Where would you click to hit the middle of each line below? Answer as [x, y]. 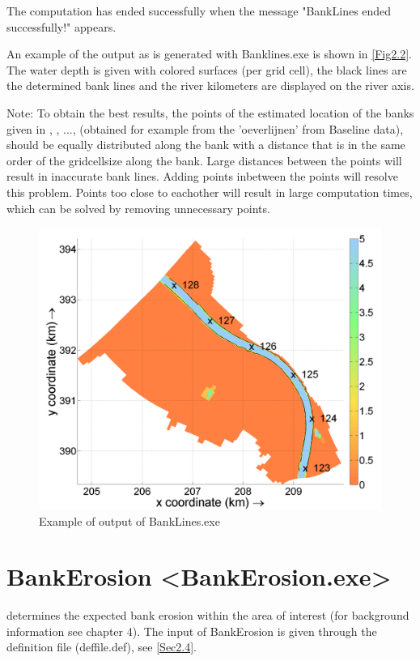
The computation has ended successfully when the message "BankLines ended [199, 11]
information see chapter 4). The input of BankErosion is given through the [192, 631]
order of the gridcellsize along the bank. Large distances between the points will [204, 160]
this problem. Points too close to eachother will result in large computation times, [210, 192]
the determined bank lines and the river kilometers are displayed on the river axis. [210, 85]
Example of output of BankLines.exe [129, 520]
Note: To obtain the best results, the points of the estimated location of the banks [210, 112]
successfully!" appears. [62, 26]
